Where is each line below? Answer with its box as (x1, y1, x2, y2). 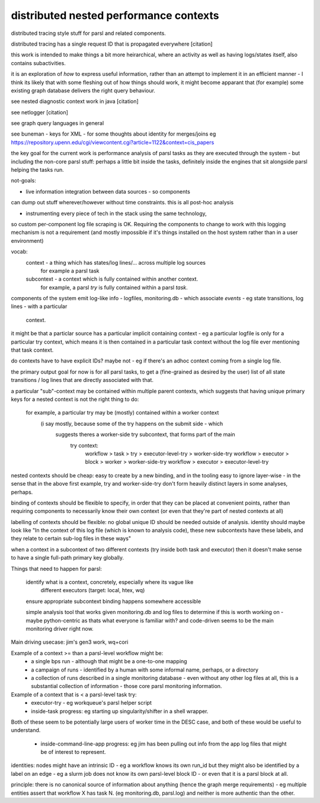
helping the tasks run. (11, 166, 65, 174)
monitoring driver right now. (25, 625, 94, 632)
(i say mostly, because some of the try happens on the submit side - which (40, 420, 223, 427)
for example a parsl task (40, 267, 100, 274)
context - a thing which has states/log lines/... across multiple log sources (25, 259, 206, 266)
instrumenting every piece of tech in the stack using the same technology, (25, 210, 207, 217)
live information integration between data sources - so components (25, 188, 191, 195)
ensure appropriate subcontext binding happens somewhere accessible (25, 598, 201, 605)
